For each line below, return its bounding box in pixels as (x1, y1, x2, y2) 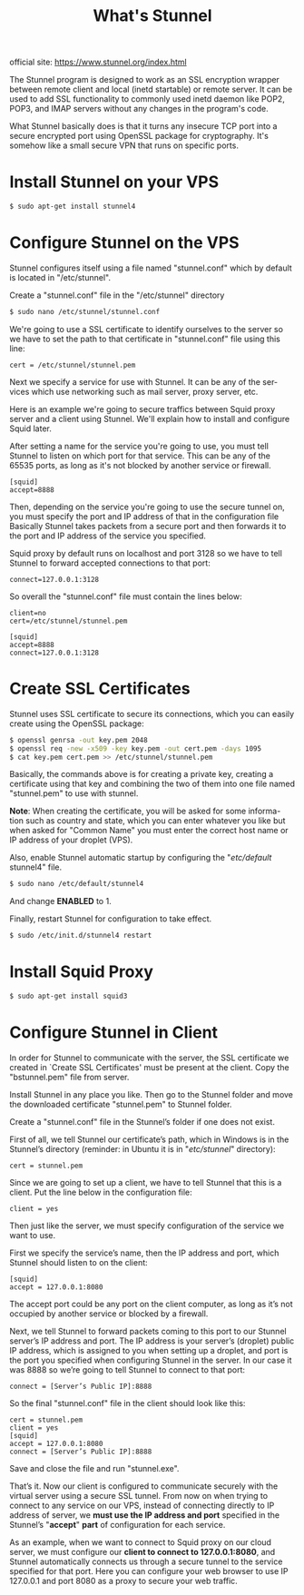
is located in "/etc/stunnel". (9, 271, 112, 282)
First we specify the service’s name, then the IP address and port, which (9, 1247, 279, 1258)
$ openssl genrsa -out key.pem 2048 (9, 735, 148, 744)
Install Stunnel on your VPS (9, 172, 220, 192)
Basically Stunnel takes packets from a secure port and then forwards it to (9, 520, 287, 531)
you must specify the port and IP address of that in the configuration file (9, 510, 279, 522)
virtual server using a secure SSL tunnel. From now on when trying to (9, 1490, 269, 1501)
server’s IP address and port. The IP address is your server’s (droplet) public (9, 1335, 295, 1346)
